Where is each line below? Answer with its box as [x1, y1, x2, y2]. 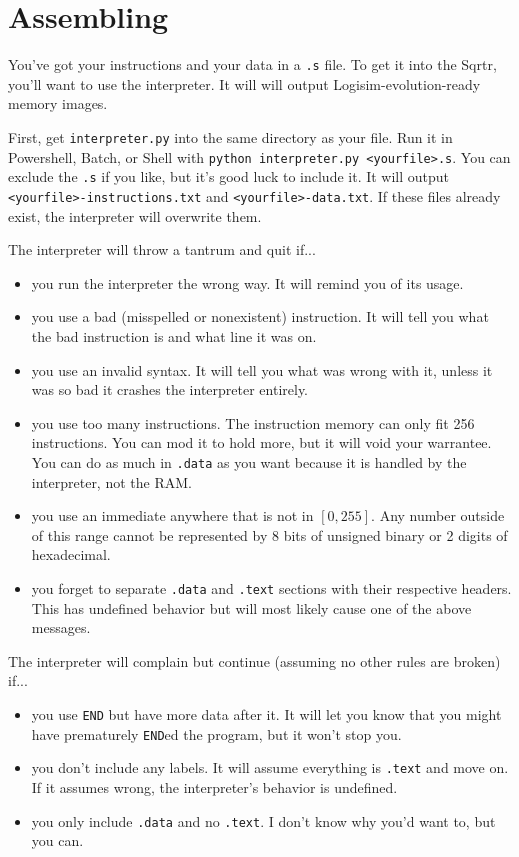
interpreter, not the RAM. [31, 471, 192, 492]
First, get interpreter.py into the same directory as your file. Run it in [8, 126, 453, 147]
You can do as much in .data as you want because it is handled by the [31, 451, 467, 472]
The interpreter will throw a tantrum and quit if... [8, 239, 316, 260]
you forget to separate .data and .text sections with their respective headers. [31, 577, 512, 598]
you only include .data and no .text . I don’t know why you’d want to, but [31, 810, 496, 831]
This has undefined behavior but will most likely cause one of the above [31, 597, 472, 618]
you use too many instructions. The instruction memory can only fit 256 [31, 412, 475, 433]
